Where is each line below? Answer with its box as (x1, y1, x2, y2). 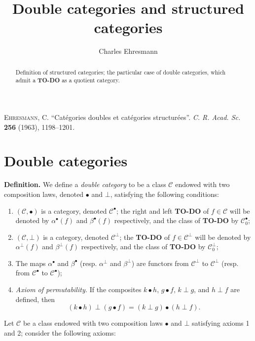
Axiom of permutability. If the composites (15, 284, 142, 295)
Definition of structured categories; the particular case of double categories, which (15, 68, 226, 76)
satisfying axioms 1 (192, 318, 250, 328)
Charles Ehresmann (99, 46, 158, 56)
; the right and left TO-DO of (116, 205, 209, 216)
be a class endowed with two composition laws (23, 318, 163, 328)
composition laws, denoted (4, 189, 84, 199)
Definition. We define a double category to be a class (4, 179, 166, 189)
